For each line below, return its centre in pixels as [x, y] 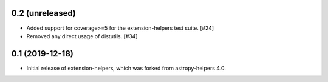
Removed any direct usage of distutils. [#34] [82, 36]
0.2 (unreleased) [43, 13]
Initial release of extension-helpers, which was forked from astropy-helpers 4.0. [126, 68]
